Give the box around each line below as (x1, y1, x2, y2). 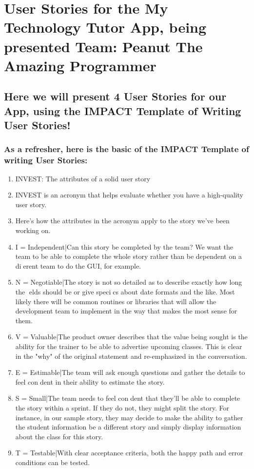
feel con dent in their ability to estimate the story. (15, 376, 165, 387)
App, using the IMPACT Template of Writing (4, 103, 241, 118)
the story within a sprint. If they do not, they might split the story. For (15, 402, 229, 412)
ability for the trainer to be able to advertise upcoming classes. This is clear (15, 341, 242, 351)
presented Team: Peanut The (4, 36, 203, 56)
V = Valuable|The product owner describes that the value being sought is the (15, 332, 248, 342)
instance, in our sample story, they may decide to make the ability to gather (15, 412, 243, 422)
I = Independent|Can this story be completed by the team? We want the (15, 241, 234, 252)
